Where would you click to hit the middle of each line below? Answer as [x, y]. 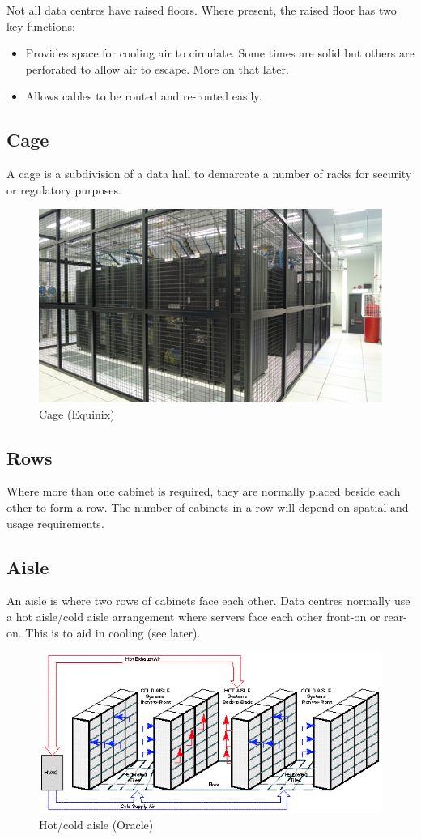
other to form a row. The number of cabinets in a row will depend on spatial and [208, 507]
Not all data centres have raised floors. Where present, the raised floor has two [202, 10]
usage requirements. [55, 523]
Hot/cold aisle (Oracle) [96, 825]
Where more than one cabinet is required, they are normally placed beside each [204, 491]
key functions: [41, 26]
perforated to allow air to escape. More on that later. [157, 68]
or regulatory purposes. [64, 189]
